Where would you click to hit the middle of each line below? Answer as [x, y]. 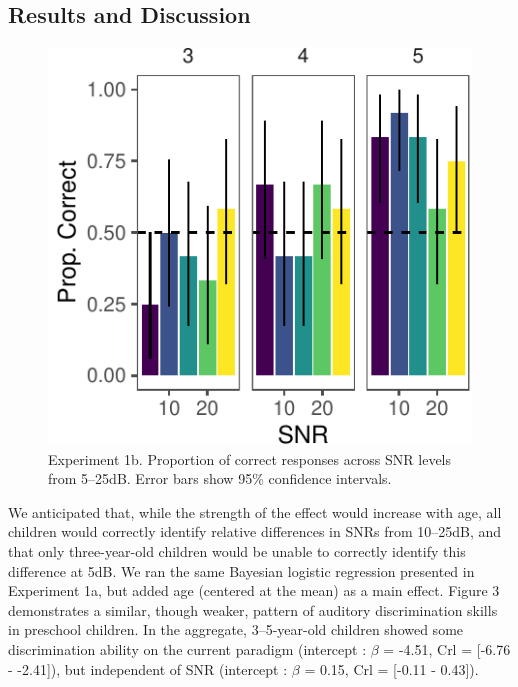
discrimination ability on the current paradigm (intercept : [187, 649]
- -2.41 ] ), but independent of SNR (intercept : [148, 668]
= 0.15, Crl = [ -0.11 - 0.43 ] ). [391, 668]
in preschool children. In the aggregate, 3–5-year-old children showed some [236, 629]
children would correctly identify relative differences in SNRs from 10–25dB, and [255, 531]
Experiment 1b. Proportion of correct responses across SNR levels [250, 458]
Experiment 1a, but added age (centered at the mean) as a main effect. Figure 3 [254, 590]
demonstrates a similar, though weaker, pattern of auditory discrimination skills [253, 609]
